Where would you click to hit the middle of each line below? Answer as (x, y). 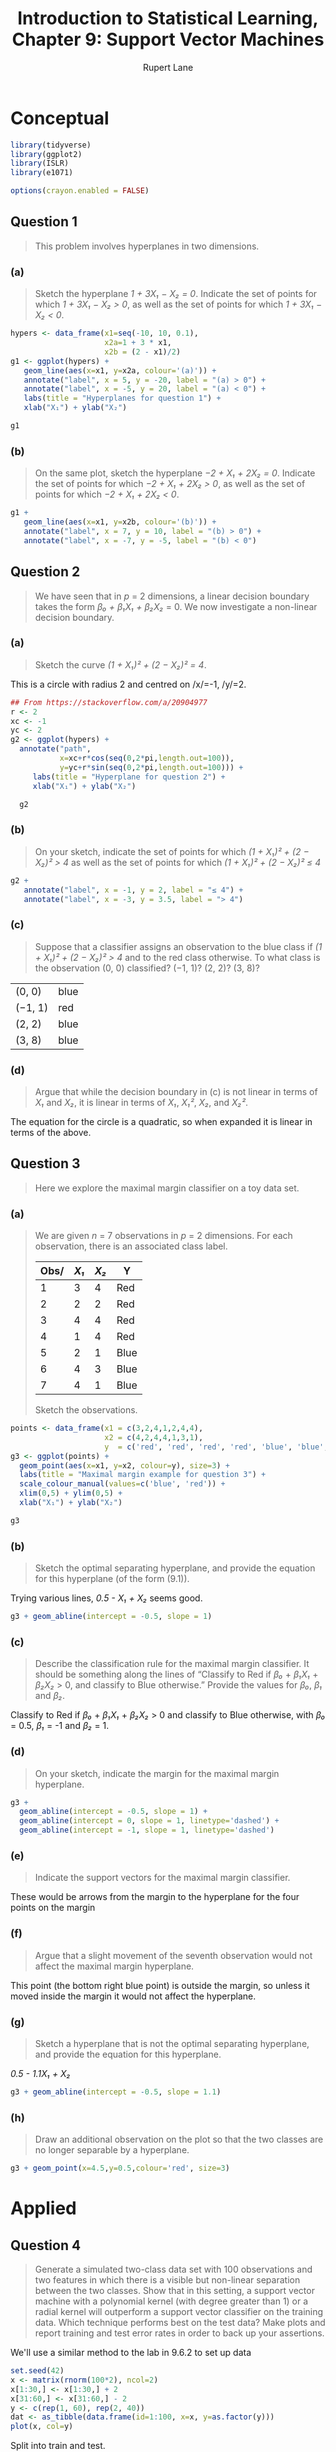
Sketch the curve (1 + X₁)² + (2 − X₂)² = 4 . (120, 664)
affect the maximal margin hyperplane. (114, 1966)
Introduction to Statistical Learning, (168, 18)
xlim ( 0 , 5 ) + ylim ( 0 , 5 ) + (71, 1493)
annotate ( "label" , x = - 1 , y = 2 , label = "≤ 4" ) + (133, 890)
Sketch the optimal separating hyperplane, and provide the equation (175, 1568)
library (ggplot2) (46, 154)
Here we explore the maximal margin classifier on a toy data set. (167, 1188)
